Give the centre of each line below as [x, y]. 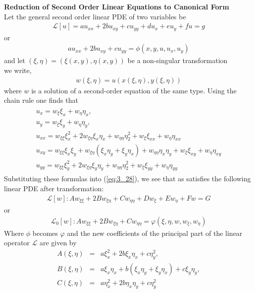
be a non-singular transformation [178, 60]
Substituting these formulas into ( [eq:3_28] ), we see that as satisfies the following [127, 179]
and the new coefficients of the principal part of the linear [155, 233]
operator [17, 243]
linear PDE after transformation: [54, 188]
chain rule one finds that [41, 100]
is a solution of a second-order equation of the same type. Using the [134, 90]
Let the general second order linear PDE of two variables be [95, 16]
